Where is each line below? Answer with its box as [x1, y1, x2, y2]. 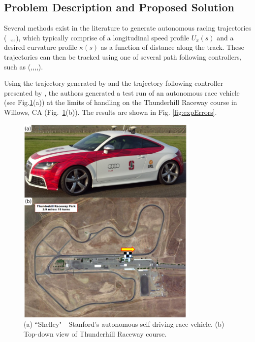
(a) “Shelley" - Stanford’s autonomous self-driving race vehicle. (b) [24, 319, 224, 329]
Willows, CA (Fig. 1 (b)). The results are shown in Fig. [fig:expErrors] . [4, 106, 217, 117]
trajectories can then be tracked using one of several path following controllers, [4, 51, 242, 62]
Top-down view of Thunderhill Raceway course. [24, 329, 167, 339]
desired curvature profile [4, 42, 77, 52]
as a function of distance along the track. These [100, 42, 245, 52]
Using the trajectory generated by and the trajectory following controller [4, 78, 223, 88]
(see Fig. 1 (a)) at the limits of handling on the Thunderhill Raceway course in [4, 97, 237, 107]
